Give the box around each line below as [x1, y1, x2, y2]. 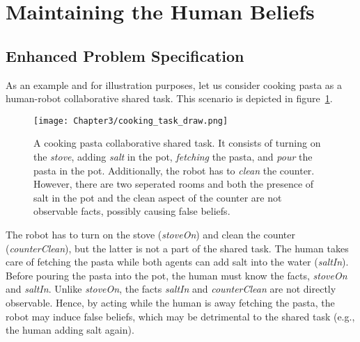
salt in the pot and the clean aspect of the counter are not [33, 190, 282, 204]
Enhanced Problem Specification [6, 44, 244, 66]
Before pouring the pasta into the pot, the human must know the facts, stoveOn [6, 268, 347, 282]
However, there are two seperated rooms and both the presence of [33, 177, 314, 191]
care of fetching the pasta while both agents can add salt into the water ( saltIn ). [6, 254, 349, 269]
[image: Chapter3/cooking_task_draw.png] [33, 115, 228, 126]
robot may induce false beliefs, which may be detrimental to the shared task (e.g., [6, 309, 355, 323]
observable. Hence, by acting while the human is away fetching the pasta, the [6, 295, 335, 309]
